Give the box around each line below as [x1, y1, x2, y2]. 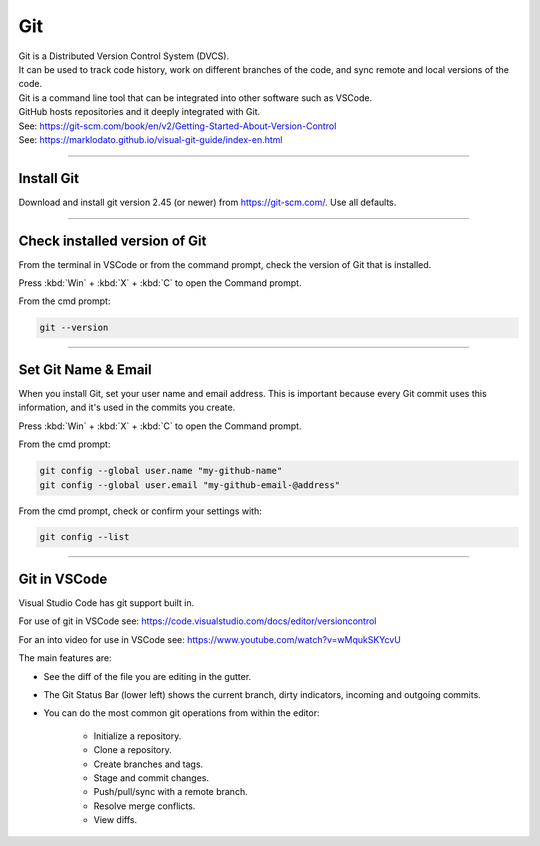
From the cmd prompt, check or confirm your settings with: [18, 505, 262, 517]
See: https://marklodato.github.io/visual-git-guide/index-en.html [18, 133, 283, 145]
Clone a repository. [93, 744, 172, 756]
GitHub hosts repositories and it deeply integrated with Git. [18, 106, 260, 118]
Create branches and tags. [93, 758, 204, 770]
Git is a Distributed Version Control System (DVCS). [18, 50, 230, 62]
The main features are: [18, 652, 112, 664]
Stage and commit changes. [93, 771, 210, 784]
